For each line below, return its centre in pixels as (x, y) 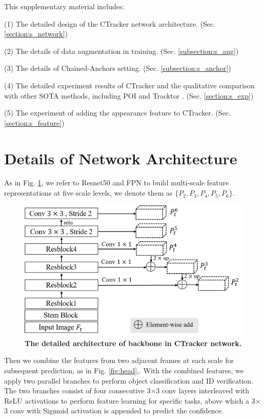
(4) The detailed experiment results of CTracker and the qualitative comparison (129, 85)
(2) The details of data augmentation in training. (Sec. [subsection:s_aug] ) (121, 51)
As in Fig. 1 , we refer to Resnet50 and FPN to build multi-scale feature (117, 183)
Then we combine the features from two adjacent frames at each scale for (119, 360)
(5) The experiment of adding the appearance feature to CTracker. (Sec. (117, 113)
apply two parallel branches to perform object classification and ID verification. (129, 380)
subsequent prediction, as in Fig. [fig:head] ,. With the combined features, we (124, 370)
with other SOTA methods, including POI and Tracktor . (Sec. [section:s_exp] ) (129, 95)
